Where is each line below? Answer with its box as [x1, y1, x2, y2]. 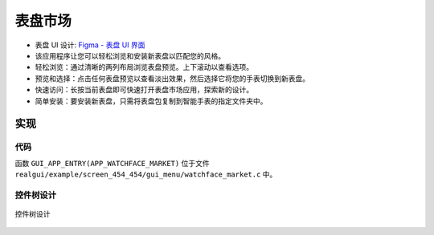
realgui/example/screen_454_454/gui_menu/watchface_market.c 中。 [14, 169, 277, 180]
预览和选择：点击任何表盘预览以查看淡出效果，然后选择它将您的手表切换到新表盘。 [35, 73, 309, 83]
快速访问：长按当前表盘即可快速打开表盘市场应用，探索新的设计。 [35, 85, 253, 95]
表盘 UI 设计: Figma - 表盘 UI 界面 [35, 40, 145, 50]
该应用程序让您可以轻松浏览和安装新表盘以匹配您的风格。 [35, 51, 225, 60]
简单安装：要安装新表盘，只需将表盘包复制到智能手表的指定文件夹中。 [35, 96, 268, 106]
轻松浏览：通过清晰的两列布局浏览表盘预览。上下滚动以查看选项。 [35, 63, 253, 72]
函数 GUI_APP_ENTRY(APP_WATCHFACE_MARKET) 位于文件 [14, 158, 210, 168]
